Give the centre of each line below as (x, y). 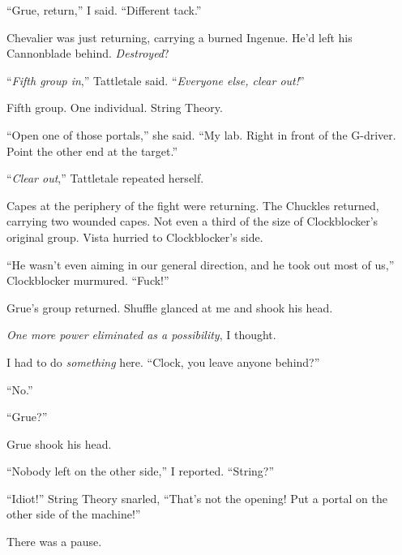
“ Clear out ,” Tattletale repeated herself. (105, 178)
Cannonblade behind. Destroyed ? (88, 53)
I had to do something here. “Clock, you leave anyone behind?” (163, 361)
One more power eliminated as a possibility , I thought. (141, 335)
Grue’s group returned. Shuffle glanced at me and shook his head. (170, 307)
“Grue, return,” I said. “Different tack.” (104, 10)
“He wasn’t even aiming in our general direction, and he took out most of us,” (201, 264)
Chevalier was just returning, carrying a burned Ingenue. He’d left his (180, 37)
